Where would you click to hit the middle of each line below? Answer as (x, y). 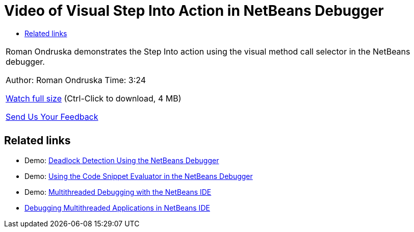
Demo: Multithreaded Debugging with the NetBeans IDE (118, 192)
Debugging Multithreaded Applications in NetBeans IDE (117, 208)
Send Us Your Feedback (52, 117)
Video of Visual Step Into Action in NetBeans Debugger (194, 11)
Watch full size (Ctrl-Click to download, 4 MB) (94, 98)
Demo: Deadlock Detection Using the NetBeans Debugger (122, 160)
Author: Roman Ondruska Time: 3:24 (76, 80)
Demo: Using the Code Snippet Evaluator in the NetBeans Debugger (139, 176)
